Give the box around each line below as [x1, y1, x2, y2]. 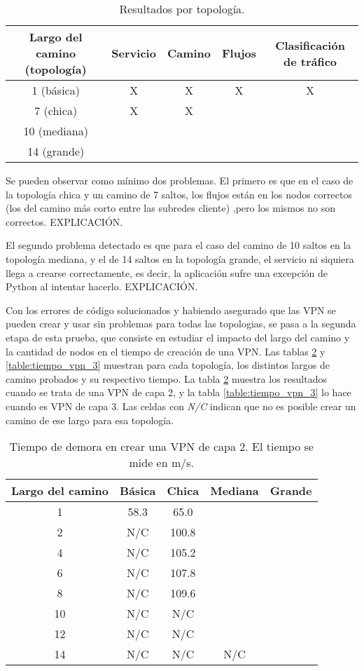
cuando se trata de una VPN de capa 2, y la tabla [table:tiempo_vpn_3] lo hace [6, 385, 351, 400]
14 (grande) [27, 143, 85, 159]
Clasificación [275, 36, 345, 53]
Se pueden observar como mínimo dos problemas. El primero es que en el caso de [6, 173, 353, 187]
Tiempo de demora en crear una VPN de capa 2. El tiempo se [9, 438, 314, 455]
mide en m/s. [129, 454, 195, 471]
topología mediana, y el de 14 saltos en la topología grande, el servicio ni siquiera [6, 251, 354, 266]
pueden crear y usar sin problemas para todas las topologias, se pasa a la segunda [6, 316, 356, 331]
